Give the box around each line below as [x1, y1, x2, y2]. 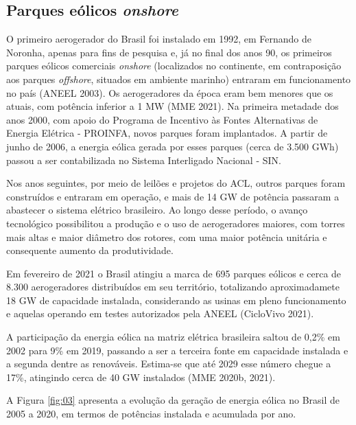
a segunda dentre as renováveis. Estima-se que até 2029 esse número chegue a [6, 356, 331, 371]
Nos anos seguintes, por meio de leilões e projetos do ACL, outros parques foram [6, 176, 346, 190]
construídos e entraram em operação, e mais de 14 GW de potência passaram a [6, 189, 340, 203]
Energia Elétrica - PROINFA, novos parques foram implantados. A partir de [6, 126, 328, 140]
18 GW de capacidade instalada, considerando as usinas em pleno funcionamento [6, 292, 346, 307]
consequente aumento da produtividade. [6, 243, 174, 257]
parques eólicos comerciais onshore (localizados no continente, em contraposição [6, 58, 342, 73]
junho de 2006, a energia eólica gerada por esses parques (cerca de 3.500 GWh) [6, 139, 339, 153]
